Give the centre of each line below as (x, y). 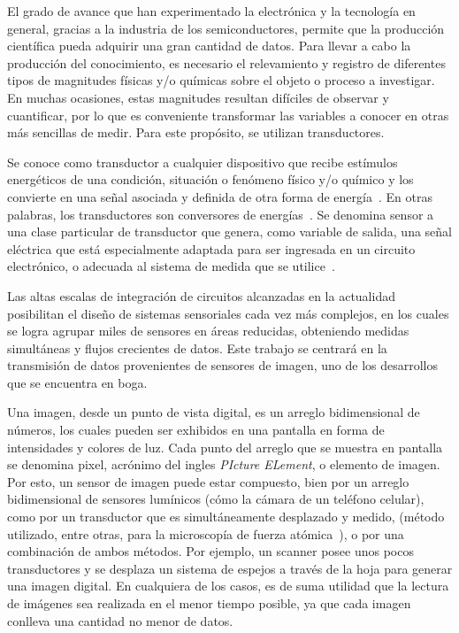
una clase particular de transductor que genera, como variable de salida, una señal (229, 232)
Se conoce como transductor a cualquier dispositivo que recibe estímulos (203, 162)
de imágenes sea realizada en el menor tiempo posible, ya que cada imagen (209, 603)
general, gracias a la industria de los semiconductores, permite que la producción (226, 28)
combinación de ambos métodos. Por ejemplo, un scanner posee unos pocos (210, 551)
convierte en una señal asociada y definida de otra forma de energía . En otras (220, 196)
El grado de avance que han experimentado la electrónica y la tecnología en (211, 11)
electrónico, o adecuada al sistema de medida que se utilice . (171, 266)
